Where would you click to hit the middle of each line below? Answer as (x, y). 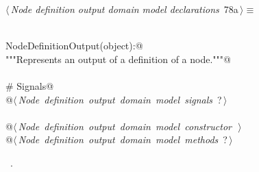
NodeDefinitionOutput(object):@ (74, 46)
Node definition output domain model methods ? (123, 139)
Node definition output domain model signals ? (120, 99)
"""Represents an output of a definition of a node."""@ (118, 59)
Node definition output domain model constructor (125, 126)
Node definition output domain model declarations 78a (124, 9)
